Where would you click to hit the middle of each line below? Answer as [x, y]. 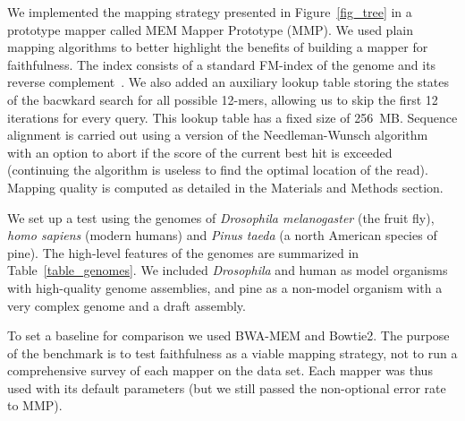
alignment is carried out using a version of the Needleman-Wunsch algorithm [218, 135]
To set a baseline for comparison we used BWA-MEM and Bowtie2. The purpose [228, 335]
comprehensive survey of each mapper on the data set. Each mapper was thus [220, 370]
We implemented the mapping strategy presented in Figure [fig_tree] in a [210, 12]
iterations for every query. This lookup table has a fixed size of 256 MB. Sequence [232, 117]
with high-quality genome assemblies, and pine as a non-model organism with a [225, 287]
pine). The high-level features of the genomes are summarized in [183, 252]
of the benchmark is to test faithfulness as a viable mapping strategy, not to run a [232, 352]
